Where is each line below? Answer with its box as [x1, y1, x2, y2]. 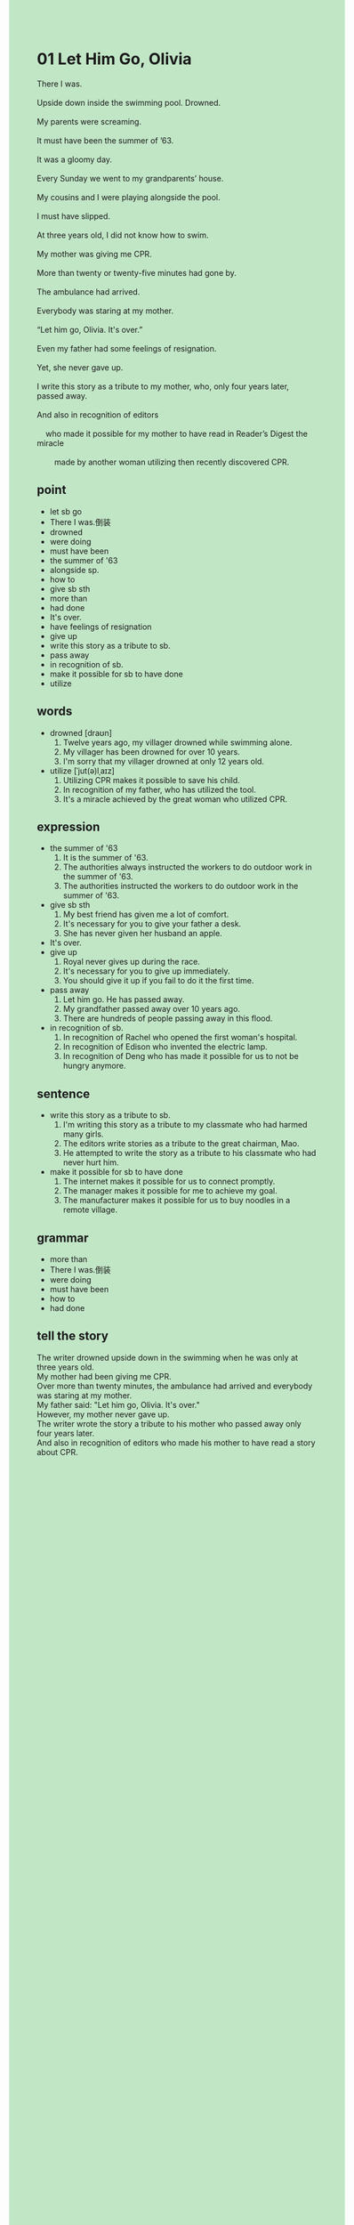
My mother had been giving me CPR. [36, 1371, 172, 1381]
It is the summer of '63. [62, 853, 149, 863]
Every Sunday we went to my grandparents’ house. [36, 173, 224, 183]
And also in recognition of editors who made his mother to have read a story [36, 1437, 316, 1448]
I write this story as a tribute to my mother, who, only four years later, [36, 381, 290, 392]
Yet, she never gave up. [36, 361, 124, 373]
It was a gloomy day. [36, 154, 113, 165]
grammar [36, 1230, 89, 1245]
